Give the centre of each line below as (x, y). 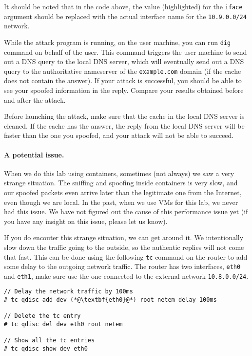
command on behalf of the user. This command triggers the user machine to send (126, 52)
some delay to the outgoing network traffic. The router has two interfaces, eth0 (122, 266)
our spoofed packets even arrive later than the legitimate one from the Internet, (123, 192)
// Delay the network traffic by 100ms (68, 292)
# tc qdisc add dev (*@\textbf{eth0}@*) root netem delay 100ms (110, 300)
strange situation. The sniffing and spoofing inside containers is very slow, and (121, 183)
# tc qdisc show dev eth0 (46, 349)
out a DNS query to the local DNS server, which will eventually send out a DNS (124, 61)
